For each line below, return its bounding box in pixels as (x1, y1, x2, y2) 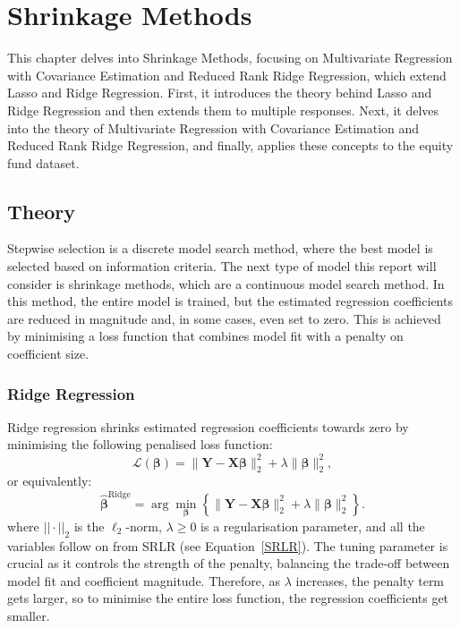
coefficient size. (7, 344, 89, 363)
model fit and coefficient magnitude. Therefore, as (7, 571, 281, 590)
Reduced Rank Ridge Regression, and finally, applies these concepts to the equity (7, 136, 454, 155)
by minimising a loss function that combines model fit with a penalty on (7, 327, 404, 345)
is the (73, 516, 105, 535)
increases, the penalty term (295, 571, 445, 590)
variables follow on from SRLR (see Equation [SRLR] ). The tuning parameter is (7, 536, 448, 555)
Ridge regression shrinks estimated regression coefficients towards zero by (7, 417, 409, 436)
